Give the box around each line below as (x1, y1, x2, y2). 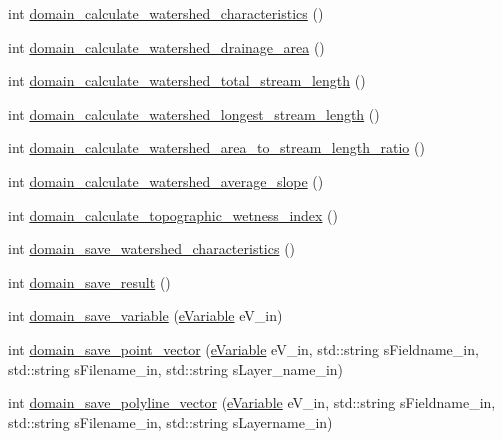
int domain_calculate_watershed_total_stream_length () (8, 70, 366, 91)
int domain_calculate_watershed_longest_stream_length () (8, 103, 380, 124)
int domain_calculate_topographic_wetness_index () (8, 204, 339, 225)
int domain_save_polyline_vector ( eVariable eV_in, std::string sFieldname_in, (8, 392, 496, 413)
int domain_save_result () (8, 271, 171, 292)
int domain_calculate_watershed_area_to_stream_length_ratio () (8, 137, 425, 158)
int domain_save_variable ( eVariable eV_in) (8, 305, 283, 326)
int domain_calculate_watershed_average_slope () (8, 170, 324, 191)
